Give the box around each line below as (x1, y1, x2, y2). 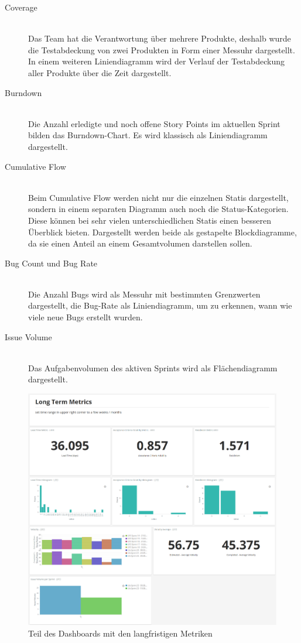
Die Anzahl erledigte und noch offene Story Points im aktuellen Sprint (28, 117, 281, 129)
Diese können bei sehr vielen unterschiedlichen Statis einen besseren (28, 214, 271, 226)
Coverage (5, 1, 37, 13)
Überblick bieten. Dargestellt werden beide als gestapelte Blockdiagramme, (28, 225, 297, 238)
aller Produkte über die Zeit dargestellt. (28, 66, 172, 78)
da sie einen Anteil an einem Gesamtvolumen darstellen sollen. (28, 237, 252, 249)
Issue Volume (5, 330, 52, 343)
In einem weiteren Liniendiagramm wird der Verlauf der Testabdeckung (28, 55, 285, 67)
